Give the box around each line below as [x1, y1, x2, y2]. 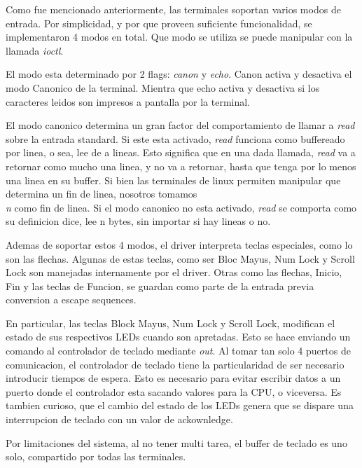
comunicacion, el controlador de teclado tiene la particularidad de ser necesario [6, 357, 344, 371]
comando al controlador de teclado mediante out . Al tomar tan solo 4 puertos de [6, 343, 351, 358]
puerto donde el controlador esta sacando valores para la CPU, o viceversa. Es [6, 384, 342, 399]
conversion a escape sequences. [6, 292, 137, 307]
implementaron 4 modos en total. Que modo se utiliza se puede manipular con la [6, 29, 353, 44]
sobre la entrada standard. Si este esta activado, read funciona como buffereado [6, 131, 345, 146]
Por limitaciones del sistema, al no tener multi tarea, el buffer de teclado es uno [6, 435, 347, 450]
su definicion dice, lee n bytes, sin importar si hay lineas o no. [6, 214, 271, 228]
